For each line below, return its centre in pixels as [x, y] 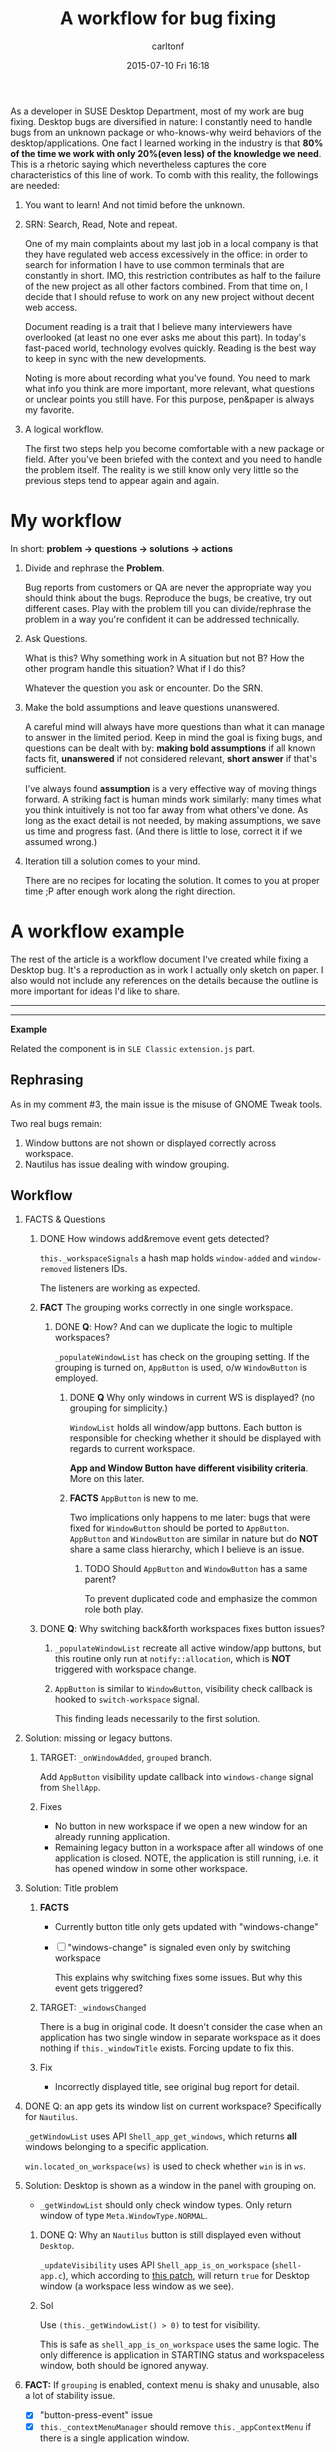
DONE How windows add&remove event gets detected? [154, 1239]
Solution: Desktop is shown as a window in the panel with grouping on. [170, 2186]
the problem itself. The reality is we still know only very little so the [162, 469]
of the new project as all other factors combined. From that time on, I [166, 286]
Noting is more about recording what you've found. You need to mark [167, 378]
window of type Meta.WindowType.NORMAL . [123, 2216]
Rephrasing [47, 1080]
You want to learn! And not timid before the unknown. [135, 204]
